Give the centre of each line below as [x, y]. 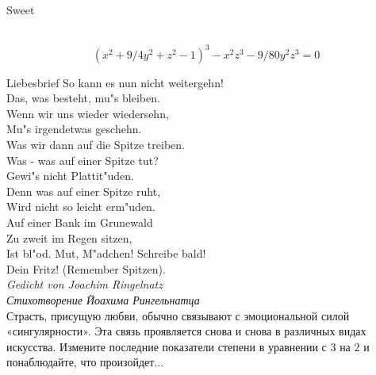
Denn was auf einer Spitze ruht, [84, 191]
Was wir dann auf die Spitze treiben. [96, 145]
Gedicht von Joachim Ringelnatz [84, 284]
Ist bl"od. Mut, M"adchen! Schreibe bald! [106, 253]
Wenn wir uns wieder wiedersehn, [88, 113]
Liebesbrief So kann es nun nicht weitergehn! [115, 82]
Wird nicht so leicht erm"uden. [81, 207]
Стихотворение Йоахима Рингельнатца [103, 300]
